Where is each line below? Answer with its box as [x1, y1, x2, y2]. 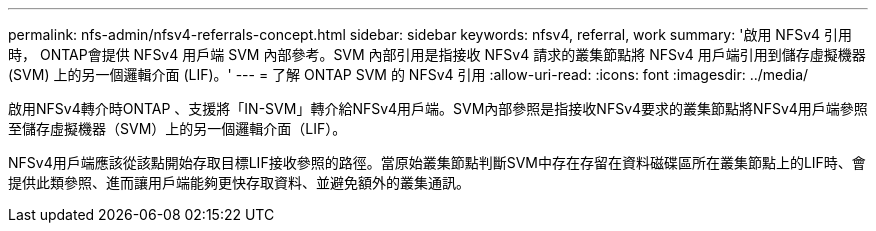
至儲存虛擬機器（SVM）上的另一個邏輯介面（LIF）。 [8, 120, 347, 137]
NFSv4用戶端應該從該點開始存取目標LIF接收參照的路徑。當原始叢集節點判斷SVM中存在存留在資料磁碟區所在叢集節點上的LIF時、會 [8, 154, 866, 171]
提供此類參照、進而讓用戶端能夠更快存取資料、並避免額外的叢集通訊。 [8, 174, 470, 191]
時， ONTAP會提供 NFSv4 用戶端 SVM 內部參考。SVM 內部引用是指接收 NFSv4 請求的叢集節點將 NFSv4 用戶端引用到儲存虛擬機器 [8, 46, 866, 63]
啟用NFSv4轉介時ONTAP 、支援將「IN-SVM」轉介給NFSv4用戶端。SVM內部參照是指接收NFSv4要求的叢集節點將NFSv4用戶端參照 [8, 100, 868, 117]
